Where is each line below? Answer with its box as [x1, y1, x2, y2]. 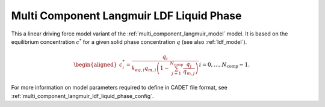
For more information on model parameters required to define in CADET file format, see [11, 84, 228, 91]
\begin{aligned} [73, 61, 117, 68]
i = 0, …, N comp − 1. [199, 61, 250, 69]
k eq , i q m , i [131, 65, 156, 73]
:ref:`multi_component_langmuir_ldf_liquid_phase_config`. [11, 92, 154, 99]
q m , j [182, 68, 195, 76]
